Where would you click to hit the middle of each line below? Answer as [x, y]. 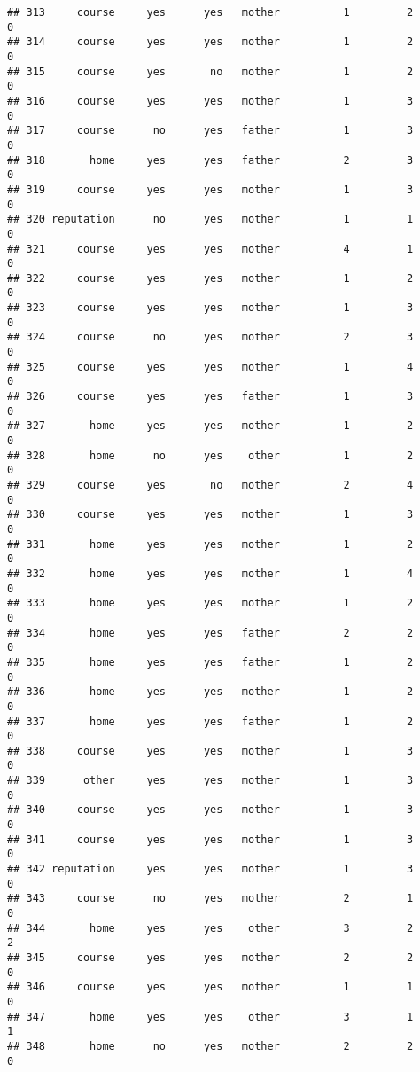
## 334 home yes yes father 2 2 [210, 633]
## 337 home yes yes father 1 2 [210, 721]
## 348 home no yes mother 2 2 [210, 1046]
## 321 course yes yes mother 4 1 [210, 249]
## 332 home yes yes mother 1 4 [210, 573]
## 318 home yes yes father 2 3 [210, 160]
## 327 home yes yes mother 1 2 [210, 426]
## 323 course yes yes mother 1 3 [210, 308]
